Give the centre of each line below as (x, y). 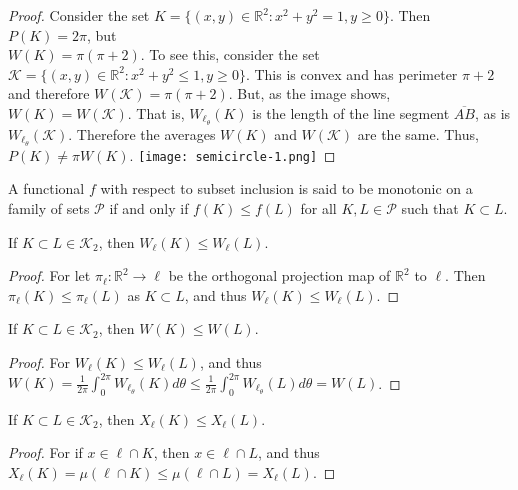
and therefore (49, 93)
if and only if (149, 207)
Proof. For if (45, 452)
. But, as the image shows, (309, 93)
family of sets (49, 207)
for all (318, 207)
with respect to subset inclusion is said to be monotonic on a (286, 188)
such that (430, 207)
